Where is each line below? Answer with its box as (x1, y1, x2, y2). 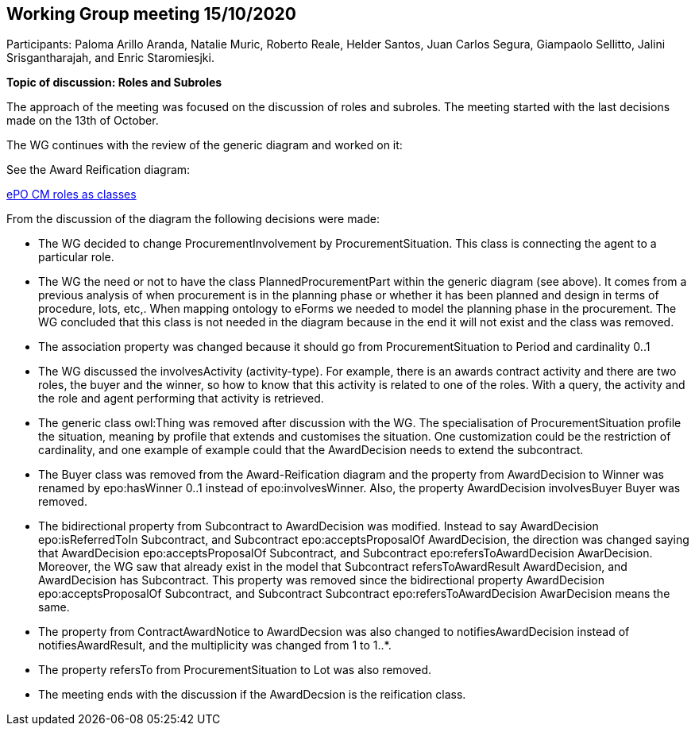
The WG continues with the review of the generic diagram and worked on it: (6, 138, 403, 152)
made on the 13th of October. (6, 114, 159, 128)
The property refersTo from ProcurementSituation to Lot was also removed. (38, 663, 432, 677)
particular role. (38, 250, 114, 264)
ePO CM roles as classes (6, 187, 137, 202)
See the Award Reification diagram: (6, 163, 191, 177)
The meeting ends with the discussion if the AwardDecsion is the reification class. (38, 688, 466, 702)
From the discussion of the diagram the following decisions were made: (6, 212, 380, 226)
